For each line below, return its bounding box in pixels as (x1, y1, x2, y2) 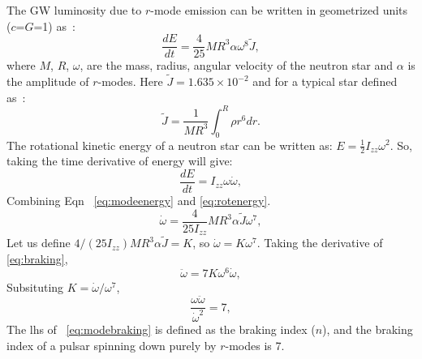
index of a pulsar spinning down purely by (6, 336, 217, 353)
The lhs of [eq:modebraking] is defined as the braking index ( (6, 321, 316, 338)
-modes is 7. (225, 336, 285, 353)
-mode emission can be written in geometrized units (150, 2, 408, 18)
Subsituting (6, 278, 64, 295)
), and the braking (322, 321, 413, 338)
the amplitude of (6, 73, 89, 90)
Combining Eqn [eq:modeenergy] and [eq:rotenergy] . (6, 192, 271, 209)
